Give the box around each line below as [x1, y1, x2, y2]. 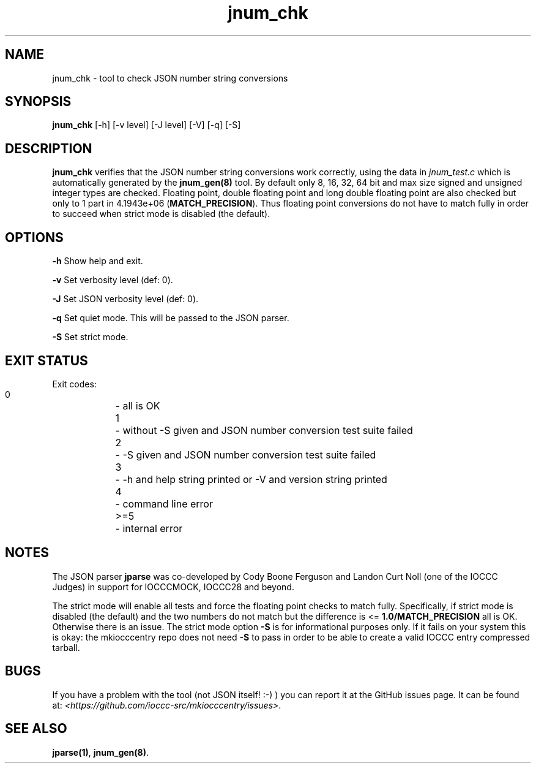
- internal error [115, 522, 183, 534]
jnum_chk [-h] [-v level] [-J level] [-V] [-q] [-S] [52, 120, 241, 131]
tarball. [52, 642, 80, 653]
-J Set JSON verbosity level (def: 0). [52, 294, 199, 305]
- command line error [115, 497, 213, 510]
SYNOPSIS [5, 94, 72, 110]
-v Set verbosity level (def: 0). [52, 275, 173, 286]
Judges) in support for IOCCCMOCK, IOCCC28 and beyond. [52, 581, 294, 592]
